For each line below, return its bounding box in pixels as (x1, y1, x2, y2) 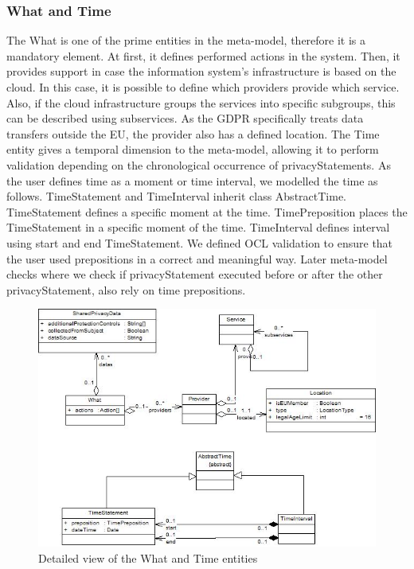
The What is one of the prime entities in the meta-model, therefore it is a (6, 32, 366, 49)
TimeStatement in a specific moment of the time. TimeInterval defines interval (6, 219, 390, 236)
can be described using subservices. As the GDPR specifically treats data (6, 110, 364, 127)
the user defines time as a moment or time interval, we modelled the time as (6, 172, 378, 189)
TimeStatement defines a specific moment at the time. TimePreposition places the (6, 203, 408, 220)
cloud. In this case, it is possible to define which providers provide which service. (6, 79, 400, 95)
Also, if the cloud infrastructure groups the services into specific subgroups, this (6, 94, 396, 111)
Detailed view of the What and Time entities (38, 549, 258, 566)
